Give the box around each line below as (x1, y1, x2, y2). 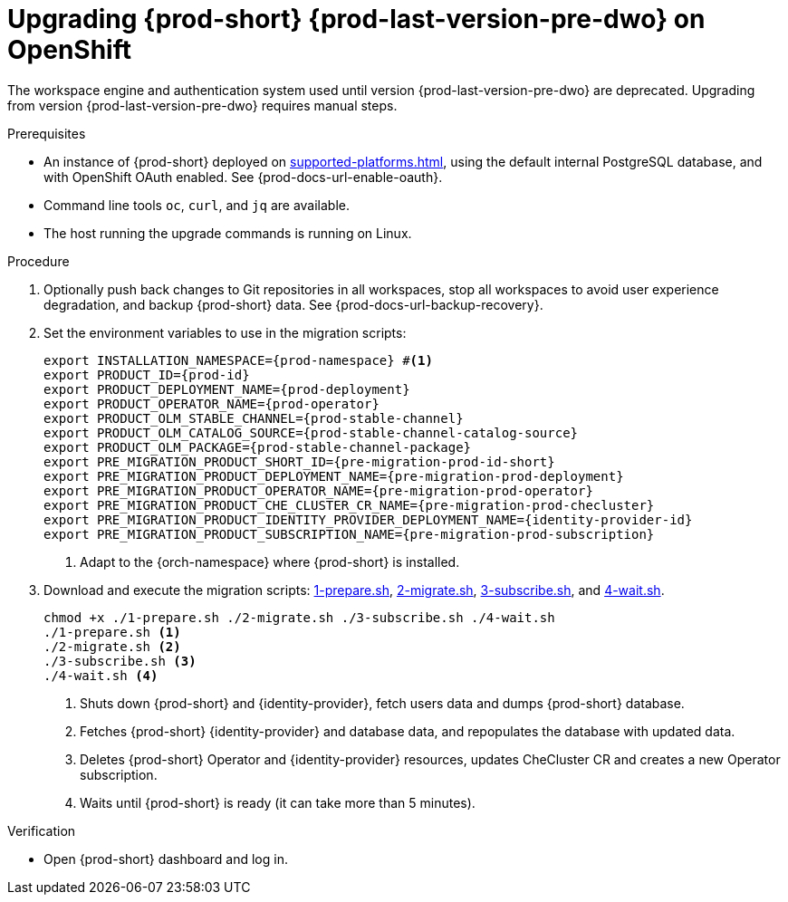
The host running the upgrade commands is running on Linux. (43, 225, 412, 241)
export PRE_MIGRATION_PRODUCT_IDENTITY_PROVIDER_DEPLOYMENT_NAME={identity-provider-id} (43, 512, 693, 527)
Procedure (7, 253, 70, 269)
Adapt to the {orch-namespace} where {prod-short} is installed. (80, 553, 460, 570)
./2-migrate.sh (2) (43, 638, 181, 654)
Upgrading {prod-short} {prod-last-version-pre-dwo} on (7, 4, 706, 34)
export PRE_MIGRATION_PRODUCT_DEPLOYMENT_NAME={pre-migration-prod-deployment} (43, 468, 624, 484)
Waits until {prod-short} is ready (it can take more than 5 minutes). (80, 794, 476, 811)
